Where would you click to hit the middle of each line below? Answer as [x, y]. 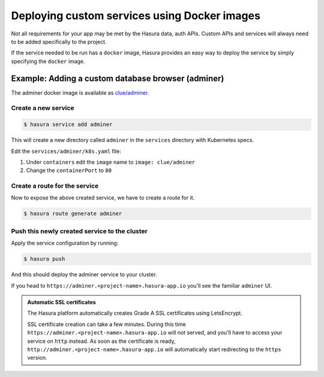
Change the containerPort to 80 [69, 170]
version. [37, 358]
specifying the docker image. [48, 61]
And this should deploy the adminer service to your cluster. [84, 275]
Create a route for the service [55, 186]
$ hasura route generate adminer [73, 214]
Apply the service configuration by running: [65, 243]
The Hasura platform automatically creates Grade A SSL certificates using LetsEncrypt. [135, 313]
